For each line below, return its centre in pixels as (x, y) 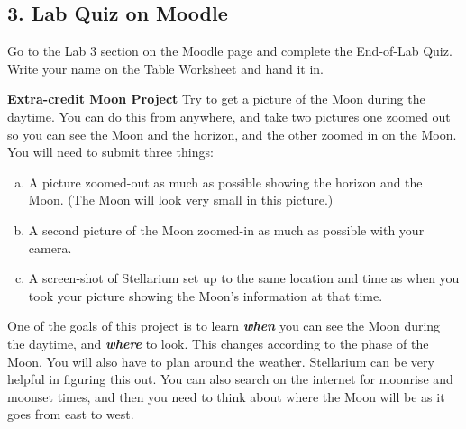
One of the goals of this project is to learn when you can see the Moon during (224, 326)
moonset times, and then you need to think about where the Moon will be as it (226, 396)
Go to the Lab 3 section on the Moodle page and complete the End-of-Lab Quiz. (230, 51)
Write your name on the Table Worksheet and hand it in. (166, 68)
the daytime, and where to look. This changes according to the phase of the (218, 343)
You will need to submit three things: (110, 152)
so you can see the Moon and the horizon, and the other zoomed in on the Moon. (232, 134)
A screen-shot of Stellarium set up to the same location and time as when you (244, 278)
